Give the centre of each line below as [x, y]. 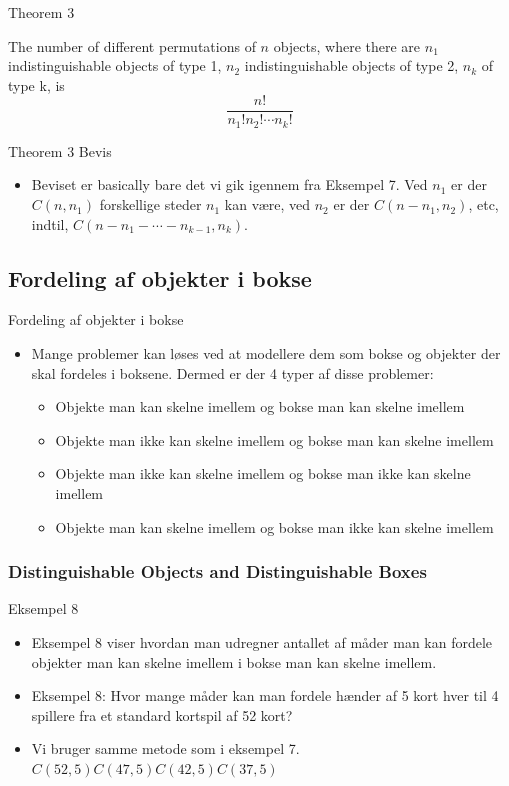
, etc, [483, 204]
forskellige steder [150, 204]
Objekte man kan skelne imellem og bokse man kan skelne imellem [260, 406]
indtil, [50, 223]
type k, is [36, 84]
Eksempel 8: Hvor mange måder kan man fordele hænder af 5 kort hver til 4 [265, 695]
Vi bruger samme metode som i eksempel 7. [165, 748]
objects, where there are [347, 45]
